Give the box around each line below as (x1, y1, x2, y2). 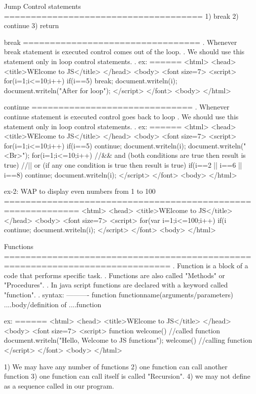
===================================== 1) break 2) (4, 10, 239, 21)
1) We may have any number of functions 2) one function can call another (4, 361, 228, 371)
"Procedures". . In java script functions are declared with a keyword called (4, 280, 228, 290)
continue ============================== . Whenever (4, 102, 230, 112)
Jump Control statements (4, 1, 81, 11)
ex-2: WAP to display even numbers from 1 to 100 (4, 186, 156, 196)
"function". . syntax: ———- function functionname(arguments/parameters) (4, 289, 233, 300)
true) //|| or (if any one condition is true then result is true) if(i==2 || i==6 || (4, 159, 242, 170)
